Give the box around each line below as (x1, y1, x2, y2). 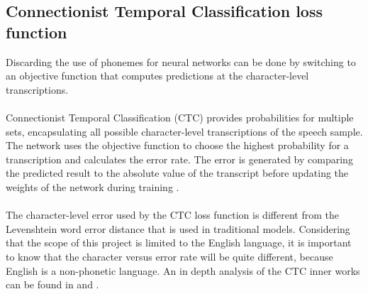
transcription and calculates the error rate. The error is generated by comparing (6, 151, 353, 166)
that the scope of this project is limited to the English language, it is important (6, 235, 352, 250)
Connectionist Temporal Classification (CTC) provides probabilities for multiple (6, 109, 354, 124)
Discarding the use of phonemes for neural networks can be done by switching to (6, 54, 356, 69)
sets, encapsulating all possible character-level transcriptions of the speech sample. (6, 124, 363, 138)
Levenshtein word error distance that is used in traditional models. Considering (6, 221, 350, 236)
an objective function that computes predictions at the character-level (6, 68, 309, 83)
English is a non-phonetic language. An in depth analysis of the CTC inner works (6, 263, 360, 278)
